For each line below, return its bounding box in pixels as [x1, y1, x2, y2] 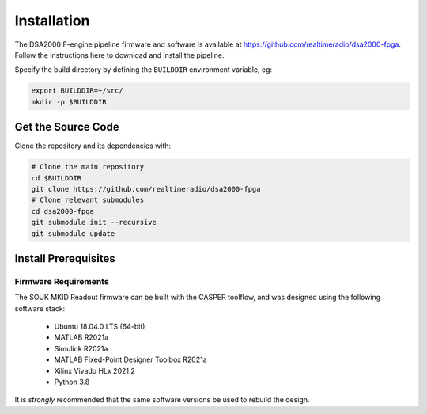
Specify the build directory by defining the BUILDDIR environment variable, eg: [14, 65, 273, 74]
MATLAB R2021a [54, 332, 109, 342]
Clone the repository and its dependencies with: [14, 141, 172, 150]
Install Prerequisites [14, 252, 115, 265]
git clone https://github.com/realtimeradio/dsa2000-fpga [31, 184, 261, 193]
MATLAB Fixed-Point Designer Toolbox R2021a [54, 355, 207, 364]
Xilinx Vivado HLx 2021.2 [54, 366, 136, 375]
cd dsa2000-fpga [31, 207, 95, 215]
